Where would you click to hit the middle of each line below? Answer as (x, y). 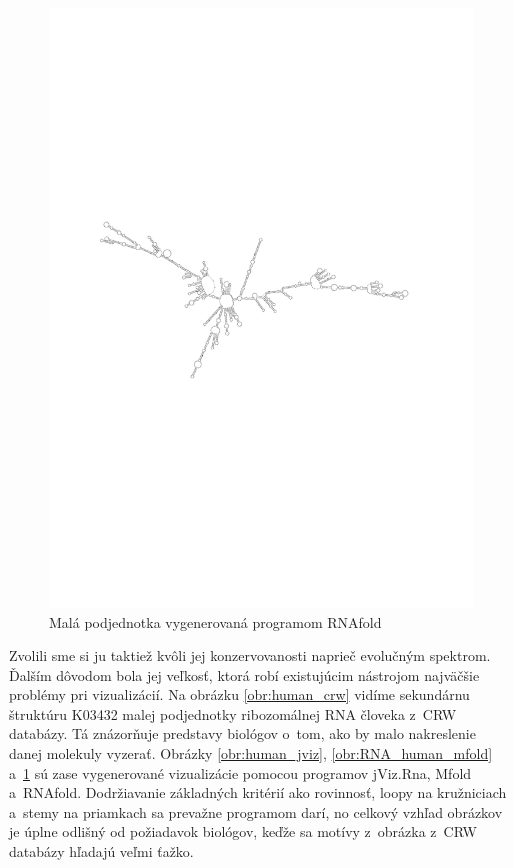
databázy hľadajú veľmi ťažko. (101, 851)
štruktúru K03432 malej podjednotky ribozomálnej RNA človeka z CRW (233, 713)
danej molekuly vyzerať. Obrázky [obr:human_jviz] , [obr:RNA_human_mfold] (251, 753)
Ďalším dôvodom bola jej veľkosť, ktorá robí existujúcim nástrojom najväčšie (244, 674)
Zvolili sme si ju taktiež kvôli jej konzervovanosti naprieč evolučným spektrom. (250, 655)
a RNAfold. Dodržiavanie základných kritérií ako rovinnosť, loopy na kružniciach (258, 792)
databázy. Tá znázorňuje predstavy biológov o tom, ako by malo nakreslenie (242, 733)
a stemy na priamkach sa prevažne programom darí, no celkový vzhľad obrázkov (256, 811)
